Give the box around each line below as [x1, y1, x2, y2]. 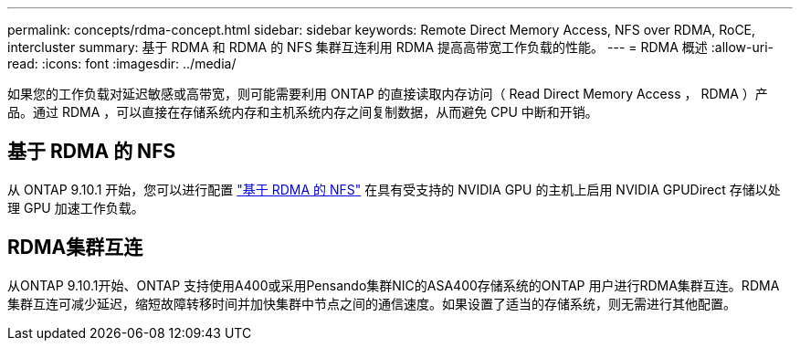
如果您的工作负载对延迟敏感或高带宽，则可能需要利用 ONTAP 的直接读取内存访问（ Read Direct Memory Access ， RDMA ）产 [7, 86, 768, 101]
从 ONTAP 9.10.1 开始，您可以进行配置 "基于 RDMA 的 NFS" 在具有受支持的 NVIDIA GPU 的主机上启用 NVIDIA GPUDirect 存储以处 [7, 181, 781, 197]
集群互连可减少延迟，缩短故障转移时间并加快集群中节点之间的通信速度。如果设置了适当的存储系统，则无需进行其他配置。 [7, 295, 736, 311]
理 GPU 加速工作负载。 [7, 199, 144, 216]
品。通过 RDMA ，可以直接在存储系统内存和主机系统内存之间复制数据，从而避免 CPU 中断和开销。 [7, 104, 598, 120]
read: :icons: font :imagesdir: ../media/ [7, 56, 237, 71]
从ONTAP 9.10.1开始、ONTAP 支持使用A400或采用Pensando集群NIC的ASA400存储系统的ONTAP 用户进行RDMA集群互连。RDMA [7, 277, 780, 293]
